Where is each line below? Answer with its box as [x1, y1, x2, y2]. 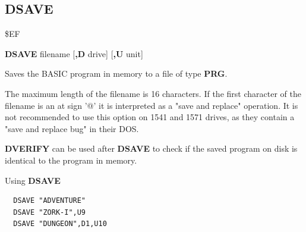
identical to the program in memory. [5, 153, 137, 166]
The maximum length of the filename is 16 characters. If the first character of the [5, 87, 301, 99]
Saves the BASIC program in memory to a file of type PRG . [5, 67, 228, 80]
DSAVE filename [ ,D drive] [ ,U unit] [5, 47, 143, 59]
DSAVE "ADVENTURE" [13, 196, 86, 205]
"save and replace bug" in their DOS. [5, 122, 139, 134]
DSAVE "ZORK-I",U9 [13, 208, 86, 217]
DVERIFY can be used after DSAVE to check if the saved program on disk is [5, 142, 298, 155]
